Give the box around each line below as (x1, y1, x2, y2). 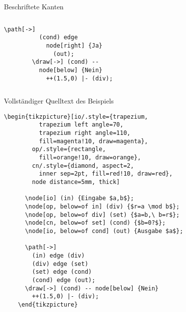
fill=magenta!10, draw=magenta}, (39, 137, 148, 145)
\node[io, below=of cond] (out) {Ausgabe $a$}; (25, 227, 184, 234)
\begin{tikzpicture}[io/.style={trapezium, (4, 113, 148, 120)
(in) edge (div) (32, 252, 85, 259)
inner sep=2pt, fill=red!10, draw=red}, (39, 170, 173, 178)
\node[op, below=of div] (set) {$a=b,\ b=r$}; (25, 211, 180, 218)
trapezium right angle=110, (39, 130, 131, 137)
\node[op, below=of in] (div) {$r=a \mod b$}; (25, 203, 180, 210)
